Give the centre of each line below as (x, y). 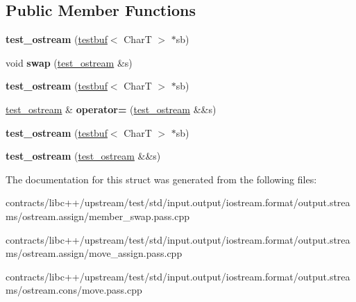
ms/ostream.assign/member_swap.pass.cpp (98, 216)
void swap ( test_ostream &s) (69, 62)
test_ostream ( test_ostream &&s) (83, 156)
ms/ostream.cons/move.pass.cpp (74, 290)
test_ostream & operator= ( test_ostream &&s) (111, 109)
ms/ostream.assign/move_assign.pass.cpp (94, 253)
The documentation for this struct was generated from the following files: (161, 179)
